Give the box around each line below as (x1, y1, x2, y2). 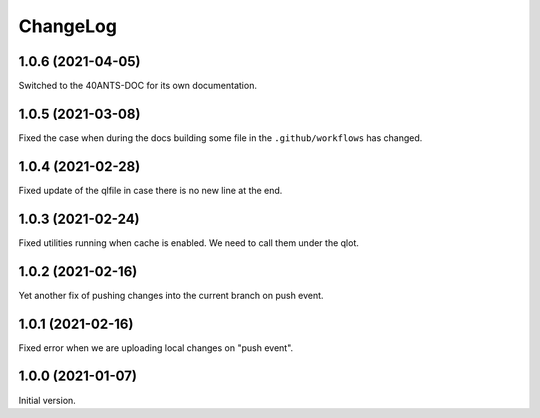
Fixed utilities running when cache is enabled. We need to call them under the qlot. (18, 236, 360, 249)
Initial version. (18, 394, 77, 406)
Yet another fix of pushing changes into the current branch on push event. (18, 289, 324, 301)
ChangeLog (18, 15, 117, 37)
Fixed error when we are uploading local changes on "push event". (18, 341, 294, 354)
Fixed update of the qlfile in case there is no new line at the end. (18, 184, 283, 196)
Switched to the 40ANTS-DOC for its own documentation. (18, 80, 257, 92)
